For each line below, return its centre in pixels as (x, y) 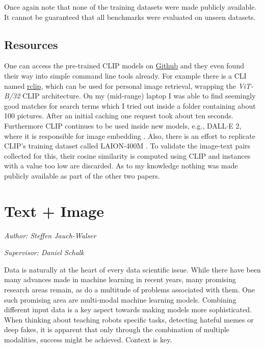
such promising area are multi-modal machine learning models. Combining (120, 299)
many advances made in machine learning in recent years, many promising (120, 279)
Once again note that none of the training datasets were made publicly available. (130, 7)
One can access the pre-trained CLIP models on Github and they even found (124, 66)
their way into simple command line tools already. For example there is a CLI (125, 75)
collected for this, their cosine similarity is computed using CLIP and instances (127, 155)
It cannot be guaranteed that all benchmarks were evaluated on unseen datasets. (130, 17)
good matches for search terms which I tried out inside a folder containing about (130, 105)
